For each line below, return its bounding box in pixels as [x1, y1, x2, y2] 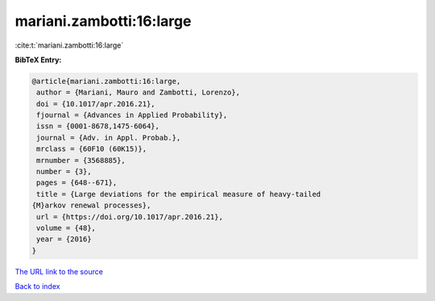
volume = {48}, [36, 224, 97, 232]
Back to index [14, 282, 60, 291]
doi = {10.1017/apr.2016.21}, [36, 99, 156, 108]
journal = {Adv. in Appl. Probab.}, [36, 133, 181, 142]
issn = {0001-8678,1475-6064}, [36, 122, 160, 131]
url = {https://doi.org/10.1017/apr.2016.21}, [36, 212, 223, 221]
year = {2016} [36, 235, 92, 244]
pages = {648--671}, [36, 178, 118, 187]
